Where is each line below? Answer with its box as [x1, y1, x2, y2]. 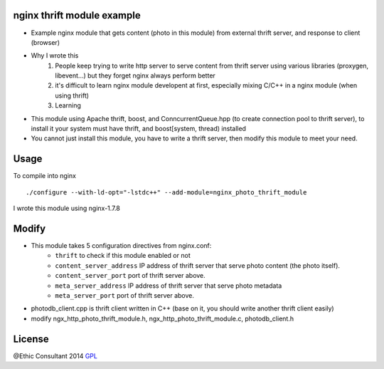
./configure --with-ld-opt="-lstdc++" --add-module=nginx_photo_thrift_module [26, 188, 307, 196]
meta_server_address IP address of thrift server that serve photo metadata [55, 281, 282, 290]
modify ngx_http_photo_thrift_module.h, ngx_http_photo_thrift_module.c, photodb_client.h [31, 314, 294, 323]
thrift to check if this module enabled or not [55, 251, 191, 260]
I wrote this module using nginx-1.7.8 [13, 204, 120, 213]
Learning [55, 101, 82, 110]
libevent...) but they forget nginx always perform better [55, 71, 216, 80]
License [13, 333, 49, 345]
